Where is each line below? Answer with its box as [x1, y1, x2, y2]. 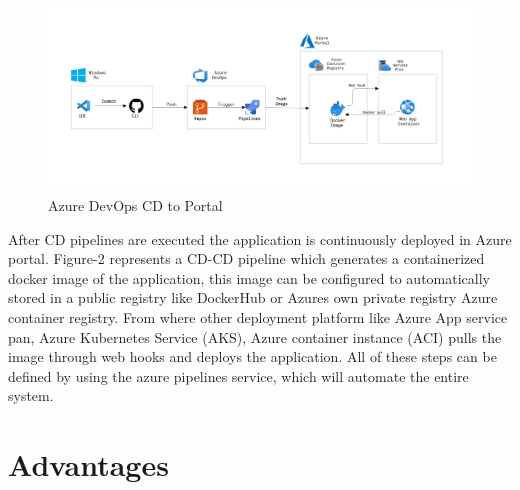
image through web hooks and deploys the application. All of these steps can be [8, 346, 497, 367]
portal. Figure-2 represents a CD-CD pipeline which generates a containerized [8, 248, 485, 269]
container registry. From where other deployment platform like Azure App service [8, 306, 508, 327]
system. [8, 385, 54, 406]
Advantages [8, 444, 169, 485]
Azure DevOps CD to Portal [48, 195, 223, 216]
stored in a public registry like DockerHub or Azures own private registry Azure [8, 287, 498, 308]
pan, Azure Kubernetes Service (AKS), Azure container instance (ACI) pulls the [8, 326, 502, 347]
